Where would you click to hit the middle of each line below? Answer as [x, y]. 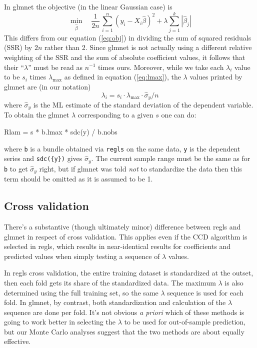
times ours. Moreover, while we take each [161, 67]
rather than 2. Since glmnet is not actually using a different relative [148, 47]
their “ [14, 67]
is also [234, 282]
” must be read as [55, 67]
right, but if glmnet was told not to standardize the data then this [140, 168]
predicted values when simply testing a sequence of [82, 256]
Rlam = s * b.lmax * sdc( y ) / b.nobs [61, 131]
